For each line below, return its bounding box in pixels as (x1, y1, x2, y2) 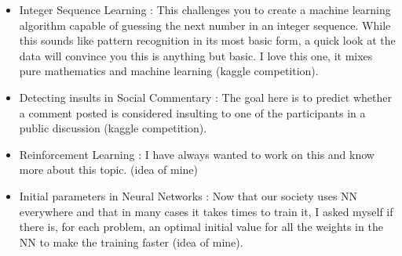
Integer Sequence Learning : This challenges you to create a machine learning (19, 2, 391, 17)
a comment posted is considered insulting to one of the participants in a (19, 104, 366, 121)
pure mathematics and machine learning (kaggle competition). (19, 63, 319, 79)
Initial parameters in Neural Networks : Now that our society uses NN (19, 187, 358, 204)
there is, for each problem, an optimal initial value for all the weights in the (19, 218, 383, 235)
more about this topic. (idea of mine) (19, 161, 199, 178)
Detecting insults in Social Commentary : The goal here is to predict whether (19, 88, 393, 105)
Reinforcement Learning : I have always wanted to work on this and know (19, 146, 375, 162)
